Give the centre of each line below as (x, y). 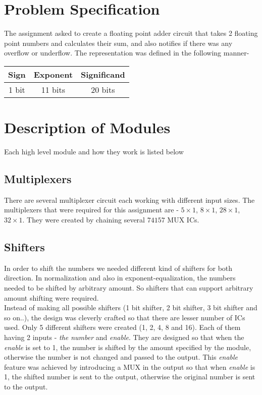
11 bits (53, 89)
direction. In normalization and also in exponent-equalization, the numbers (120, 278)
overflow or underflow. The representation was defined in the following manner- (127, 53)
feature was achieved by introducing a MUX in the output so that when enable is (130, 366)
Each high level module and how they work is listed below (94, 152)
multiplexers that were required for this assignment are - (91, 210)
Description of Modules (87, 127)
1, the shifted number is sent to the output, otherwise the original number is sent (130, 377)
